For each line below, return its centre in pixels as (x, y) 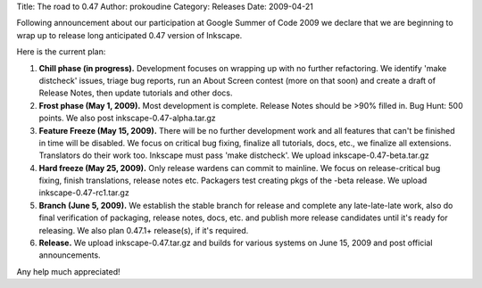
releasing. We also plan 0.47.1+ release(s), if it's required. (144, 230)
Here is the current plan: (61, 52)
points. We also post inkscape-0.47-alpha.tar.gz (127, 118)
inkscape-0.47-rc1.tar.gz (84, 193)
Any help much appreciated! (68, 271)
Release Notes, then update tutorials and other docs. (136, 93)
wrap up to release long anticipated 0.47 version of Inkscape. (129, 35)
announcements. (70, 255)
